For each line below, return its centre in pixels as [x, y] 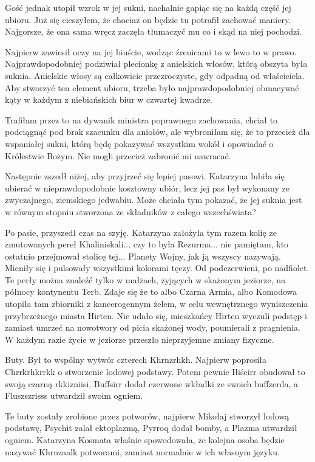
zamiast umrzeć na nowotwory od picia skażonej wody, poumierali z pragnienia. [153, 327]
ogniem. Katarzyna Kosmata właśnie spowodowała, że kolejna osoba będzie [145, 440]
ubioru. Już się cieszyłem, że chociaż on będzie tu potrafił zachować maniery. [148, 19]
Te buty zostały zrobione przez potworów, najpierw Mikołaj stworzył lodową [147, 415]
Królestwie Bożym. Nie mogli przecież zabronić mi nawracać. [118, 155]
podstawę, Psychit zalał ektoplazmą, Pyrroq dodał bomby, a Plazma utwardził [151, 428]
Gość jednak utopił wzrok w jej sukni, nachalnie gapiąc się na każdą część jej [148, 7]
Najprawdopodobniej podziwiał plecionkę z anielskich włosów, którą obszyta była [156, 64]
